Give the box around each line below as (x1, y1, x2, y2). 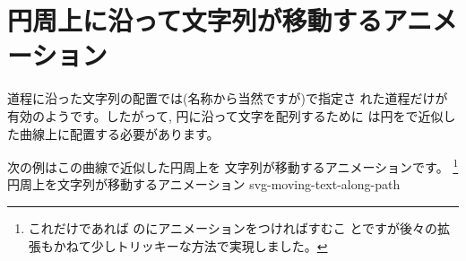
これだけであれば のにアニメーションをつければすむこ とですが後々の (28, 218, 437, 237)
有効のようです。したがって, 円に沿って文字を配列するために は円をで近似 (7, 106, 444, 125)
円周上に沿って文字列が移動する (7, 2, 383, 39)
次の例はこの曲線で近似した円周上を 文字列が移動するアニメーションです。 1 (7, 155, 459, 176)
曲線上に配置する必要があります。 (19, 124, 220, 143)
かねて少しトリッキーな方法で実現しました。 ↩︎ (53, 236, 328, 255)
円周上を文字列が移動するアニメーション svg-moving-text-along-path (7, 175, 401, 194)
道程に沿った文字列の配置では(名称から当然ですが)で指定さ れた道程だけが (7, 89, 448, 108)
